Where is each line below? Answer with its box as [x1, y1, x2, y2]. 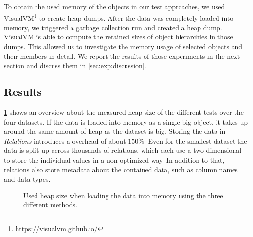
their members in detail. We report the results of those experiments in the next [4, 51, 240, 61]
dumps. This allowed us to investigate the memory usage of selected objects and [4, 41, 243, 52]
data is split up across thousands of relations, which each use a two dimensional [4, 145, 242, 155]
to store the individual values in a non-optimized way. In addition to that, [4, 154, 225, 164]
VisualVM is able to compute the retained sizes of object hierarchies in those [4, 32, 233, 42]
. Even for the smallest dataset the [144, 135, 247, 146]
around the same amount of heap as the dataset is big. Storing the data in [4, 126, 226, 136]
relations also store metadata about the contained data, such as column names [4, 164, 238, 174]
